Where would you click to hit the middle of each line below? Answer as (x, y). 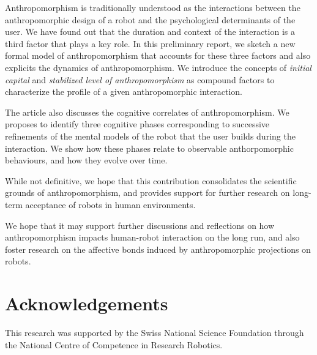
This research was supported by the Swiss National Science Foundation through (155, 332)
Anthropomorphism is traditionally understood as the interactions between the (153, 7)
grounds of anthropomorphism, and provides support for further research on (147, 192)
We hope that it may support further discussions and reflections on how (140, 225)
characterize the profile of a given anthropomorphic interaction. (124, 92)
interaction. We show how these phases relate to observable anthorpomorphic (149, 148)
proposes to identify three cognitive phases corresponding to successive (137, 124)
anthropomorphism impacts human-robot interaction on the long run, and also (152, 237)
